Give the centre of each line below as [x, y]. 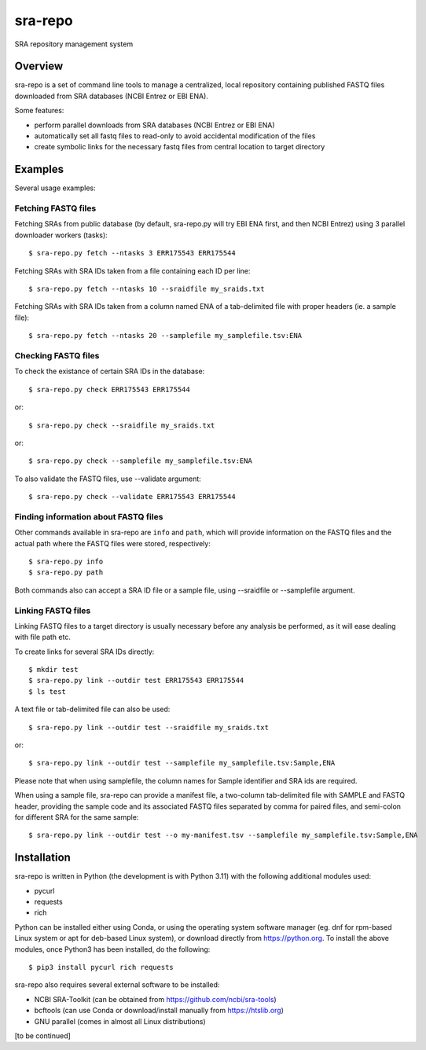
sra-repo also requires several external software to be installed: [117, 985]
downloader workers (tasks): [61, 235]
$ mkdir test [53, 670]
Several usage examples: [55, 188]
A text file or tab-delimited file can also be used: [92, 709]
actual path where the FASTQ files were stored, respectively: [113, 543]
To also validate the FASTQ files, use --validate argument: [108, 479]
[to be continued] [42, 1035]
